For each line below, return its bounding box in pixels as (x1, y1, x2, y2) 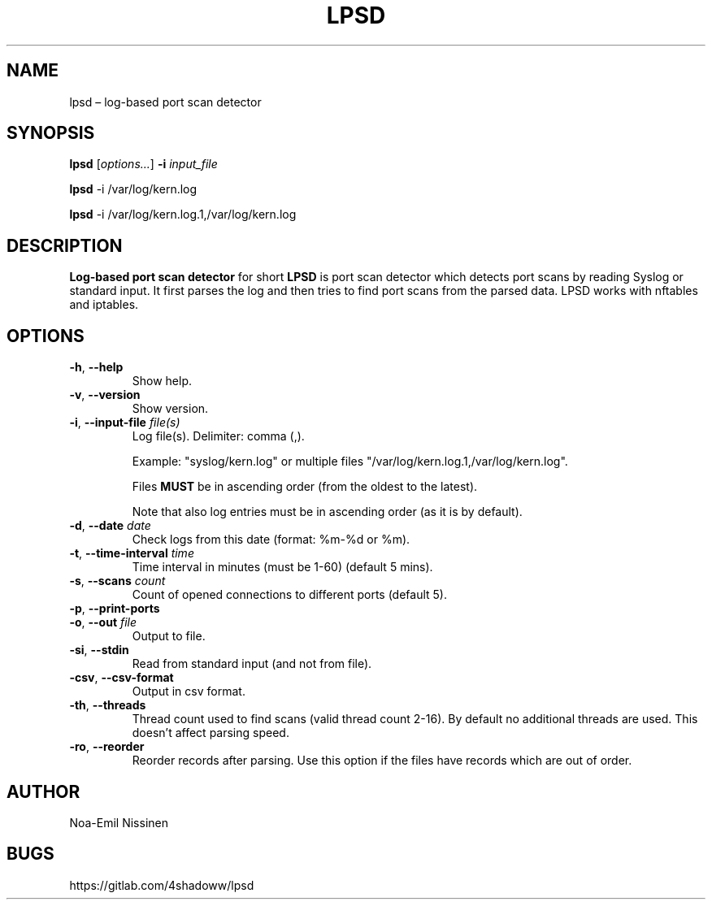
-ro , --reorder (69, 739, 145, 754)
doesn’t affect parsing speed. (132, 726, 289, 740)
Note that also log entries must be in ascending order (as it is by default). (132, 505, 523, 519)
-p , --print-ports (69, 601, 160, 616)
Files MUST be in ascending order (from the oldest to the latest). (132, 479, 478, 494)
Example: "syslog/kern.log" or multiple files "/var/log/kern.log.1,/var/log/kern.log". (132, 454, 568, 469)
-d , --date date (69, 518, 151, 533)
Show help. (132, 374, 193, 388)
